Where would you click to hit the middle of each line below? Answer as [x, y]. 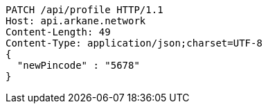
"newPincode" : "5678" [78, 65]
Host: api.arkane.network [76, 21]
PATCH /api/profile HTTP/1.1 [84, 10]
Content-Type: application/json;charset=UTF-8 [134, 43]
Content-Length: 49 [58, 32]
